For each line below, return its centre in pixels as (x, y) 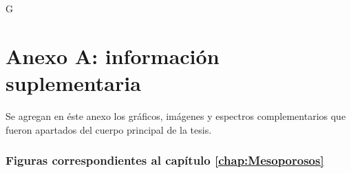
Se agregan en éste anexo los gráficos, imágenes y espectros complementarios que (176, 115)
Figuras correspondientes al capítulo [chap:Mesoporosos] (165, 160)
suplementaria (73, 82)
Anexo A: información (113, 55)
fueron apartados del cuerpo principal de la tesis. (109, 129)
